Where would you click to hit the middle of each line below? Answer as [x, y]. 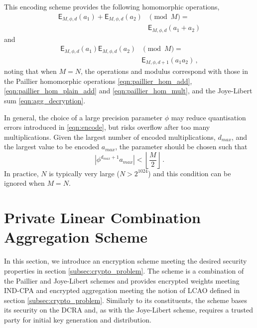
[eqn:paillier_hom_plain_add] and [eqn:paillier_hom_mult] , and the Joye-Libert [128, 91]
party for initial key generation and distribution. [78, 319]
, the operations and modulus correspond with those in [164, 71]
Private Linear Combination [102, 217]
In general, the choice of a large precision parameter [83, 117]
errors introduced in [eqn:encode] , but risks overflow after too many [107, 127]
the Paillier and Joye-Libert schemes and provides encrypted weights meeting [122, 280]
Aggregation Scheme [76, 237]
